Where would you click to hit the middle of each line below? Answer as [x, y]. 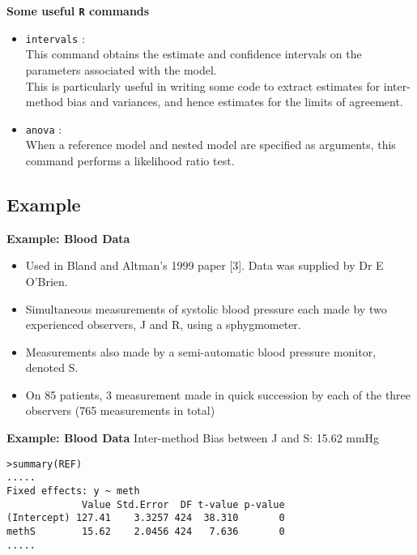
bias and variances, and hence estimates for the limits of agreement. [235, 102]
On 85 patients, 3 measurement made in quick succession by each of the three [218, 394]
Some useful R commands [78, 11]
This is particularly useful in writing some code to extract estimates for [203, 85]
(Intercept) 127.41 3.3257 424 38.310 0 [146, 518]
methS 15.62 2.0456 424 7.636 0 [146, 531]
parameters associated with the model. [121, 69]
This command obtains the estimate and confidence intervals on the [194, 54]
